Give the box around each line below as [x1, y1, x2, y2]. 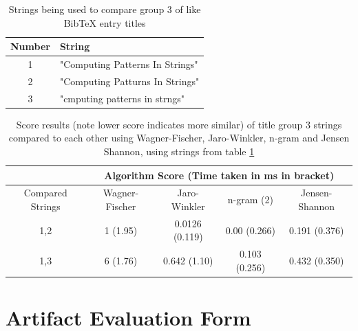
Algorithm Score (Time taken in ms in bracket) [104, 168, 335, 182]
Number [10, 39, 50, 54]
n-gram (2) [227, 192, 273, 207]
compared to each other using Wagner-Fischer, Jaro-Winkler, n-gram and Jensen [8, 130, 350, 145]
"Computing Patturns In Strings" [59, 73, 200, 88]
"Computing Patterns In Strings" [59, 57, 198, 71]
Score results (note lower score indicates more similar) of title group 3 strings [16, 117, 342, 131]
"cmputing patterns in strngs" [59, 91, 185, 105]
